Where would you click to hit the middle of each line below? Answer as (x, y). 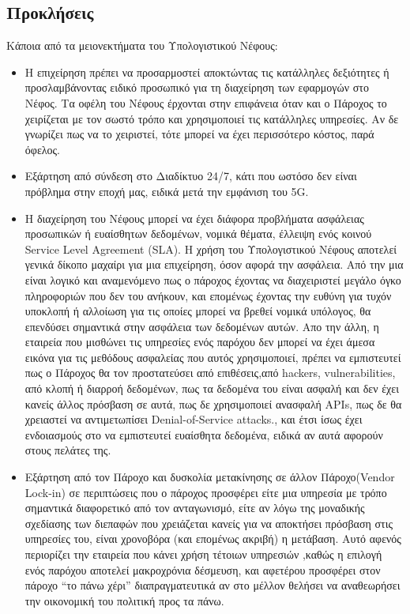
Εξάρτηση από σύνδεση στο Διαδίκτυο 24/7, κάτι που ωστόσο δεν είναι (191, 176)
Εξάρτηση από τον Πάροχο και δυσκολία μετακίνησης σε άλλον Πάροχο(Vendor (210, 477)
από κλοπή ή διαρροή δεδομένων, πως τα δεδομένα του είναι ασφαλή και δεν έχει (212, 388)
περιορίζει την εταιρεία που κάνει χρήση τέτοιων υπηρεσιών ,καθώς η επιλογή (203, 554)
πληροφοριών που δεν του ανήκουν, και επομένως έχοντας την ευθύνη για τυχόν (208, 295)
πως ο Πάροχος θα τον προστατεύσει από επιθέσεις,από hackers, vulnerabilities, (210, 373)
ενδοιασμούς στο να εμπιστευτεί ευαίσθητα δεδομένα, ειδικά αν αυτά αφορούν (204, 434)
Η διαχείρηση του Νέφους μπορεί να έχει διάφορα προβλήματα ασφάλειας (194, 218)
